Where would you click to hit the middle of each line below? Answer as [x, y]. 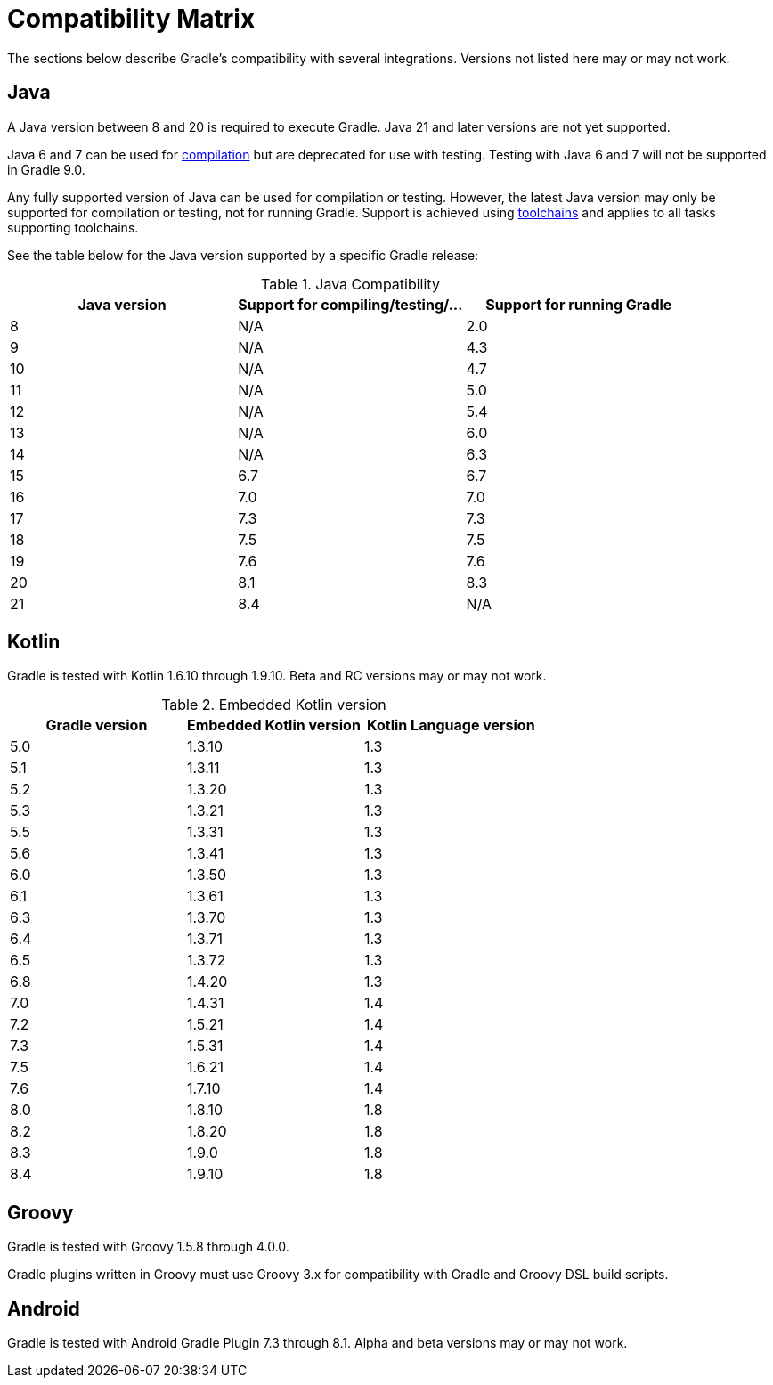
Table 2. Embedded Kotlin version [274, 705]
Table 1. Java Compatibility [350, 284]
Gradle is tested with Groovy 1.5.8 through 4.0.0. [148, 1247]
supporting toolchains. [73, 227]
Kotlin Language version [451, 725]
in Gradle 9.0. [46, 169]
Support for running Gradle [579, 304]
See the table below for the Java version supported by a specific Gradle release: [243, 255]
